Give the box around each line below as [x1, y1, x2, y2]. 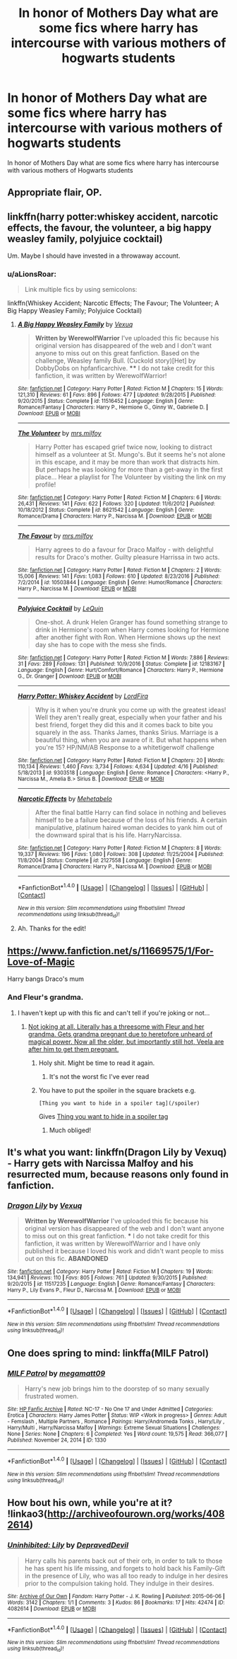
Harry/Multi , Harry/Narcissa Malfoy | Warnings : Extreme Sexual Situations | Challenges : [7, 1424, 221, 1431]
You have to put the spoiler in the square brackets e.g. [38, 1085, 196, 1095]
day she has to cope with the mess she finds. [35, 641, 167, 649]
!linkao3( [7, 1508, 48, 1520]
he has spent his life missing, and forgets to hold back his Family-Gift [24, 1563, 226, 1573]
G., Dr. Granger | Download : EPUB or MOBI [17, 673, 122, 680]
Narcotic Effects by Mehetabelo [17, 794, 113, 803]
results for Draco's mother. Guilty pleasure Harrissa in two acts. [35, 553, 220, 561]
